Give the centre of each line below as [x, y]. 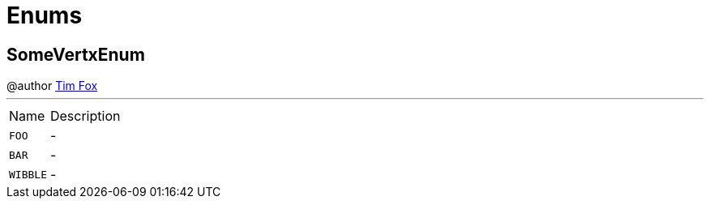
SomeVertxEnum [76, 54]
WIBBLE [28, 174]
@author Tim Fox [52, 86]
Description [85, 116]
